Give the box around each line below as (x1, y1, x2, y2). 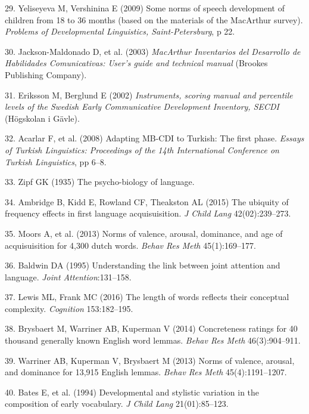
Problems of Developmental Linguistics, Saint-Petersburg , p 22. (5, 25, 235, 38)
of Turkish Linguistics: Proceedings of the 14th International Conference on (5, 143, 279, 156)
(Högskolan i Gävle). (5, 112, 80, 124)
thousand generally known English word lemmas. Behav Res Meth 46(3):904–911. (5, 334, 301, 347)
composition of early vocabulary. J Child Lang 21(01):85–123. (5, 397, 229, 410)
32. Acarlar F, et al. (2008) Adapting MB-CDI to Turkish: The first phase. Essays (5, 132, 304, 144)
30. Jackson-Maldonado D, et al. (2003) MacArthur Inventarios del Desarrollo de (5, 45, 301, 57)
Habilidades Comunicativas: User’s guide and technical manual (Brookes (5, 57, 268, 69)
